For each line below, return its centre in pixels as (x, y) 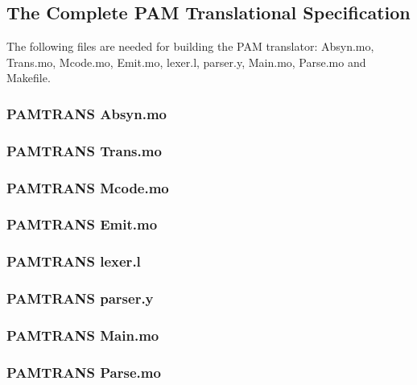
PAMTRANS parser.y (80, 298)
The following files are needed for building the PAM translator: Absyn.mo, (190, 46)
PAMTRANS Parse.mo (84, 372)
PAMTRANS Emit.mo (82, 224)
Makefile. (29, 78)
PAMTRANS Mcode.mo (88, 187)
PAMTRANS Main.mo (83, 335)
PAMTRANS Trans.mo (84, 150)
